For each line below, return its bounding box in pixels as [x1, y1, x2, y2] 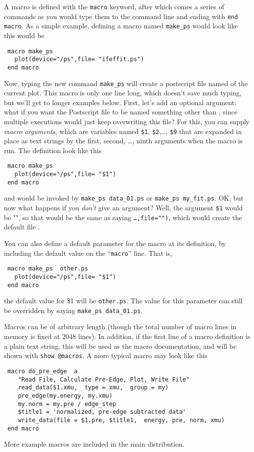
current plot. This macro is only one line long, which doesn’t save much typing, [4, 88, 242, 98]
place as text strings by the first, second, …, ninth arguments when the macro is [4, 136, 243, 146]
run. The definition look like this [4, 145, 102, 155]
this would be [4, 30, 45, 40]
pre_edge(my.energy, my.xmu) [18, 392, 113, 399]
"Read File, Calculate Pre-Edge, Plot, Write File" [18, 376, 190, 383]
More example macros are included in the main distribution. [4, 439, 185, 449]
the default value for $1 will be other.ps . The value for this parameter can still [4, 295, 243, 306]
